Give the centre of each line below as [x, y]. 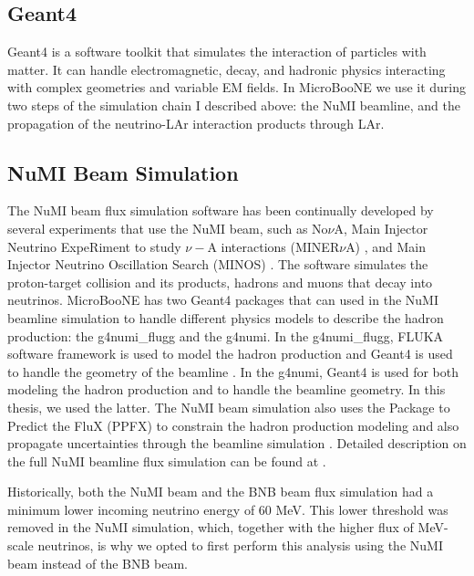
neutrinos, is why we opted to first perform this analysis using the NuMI [240, 545]
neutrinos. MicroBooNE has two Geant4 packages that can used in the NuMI [223, 300]
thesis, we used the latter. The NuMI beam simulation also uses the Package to [229, 407]
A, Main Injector [381, 228]
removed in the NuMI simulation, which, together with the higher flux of [211, 527]
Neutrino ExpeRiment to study [94, 246]
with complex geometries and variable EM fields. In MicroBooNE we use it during [237, 87]
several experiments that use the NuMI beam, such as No [168, 228]
